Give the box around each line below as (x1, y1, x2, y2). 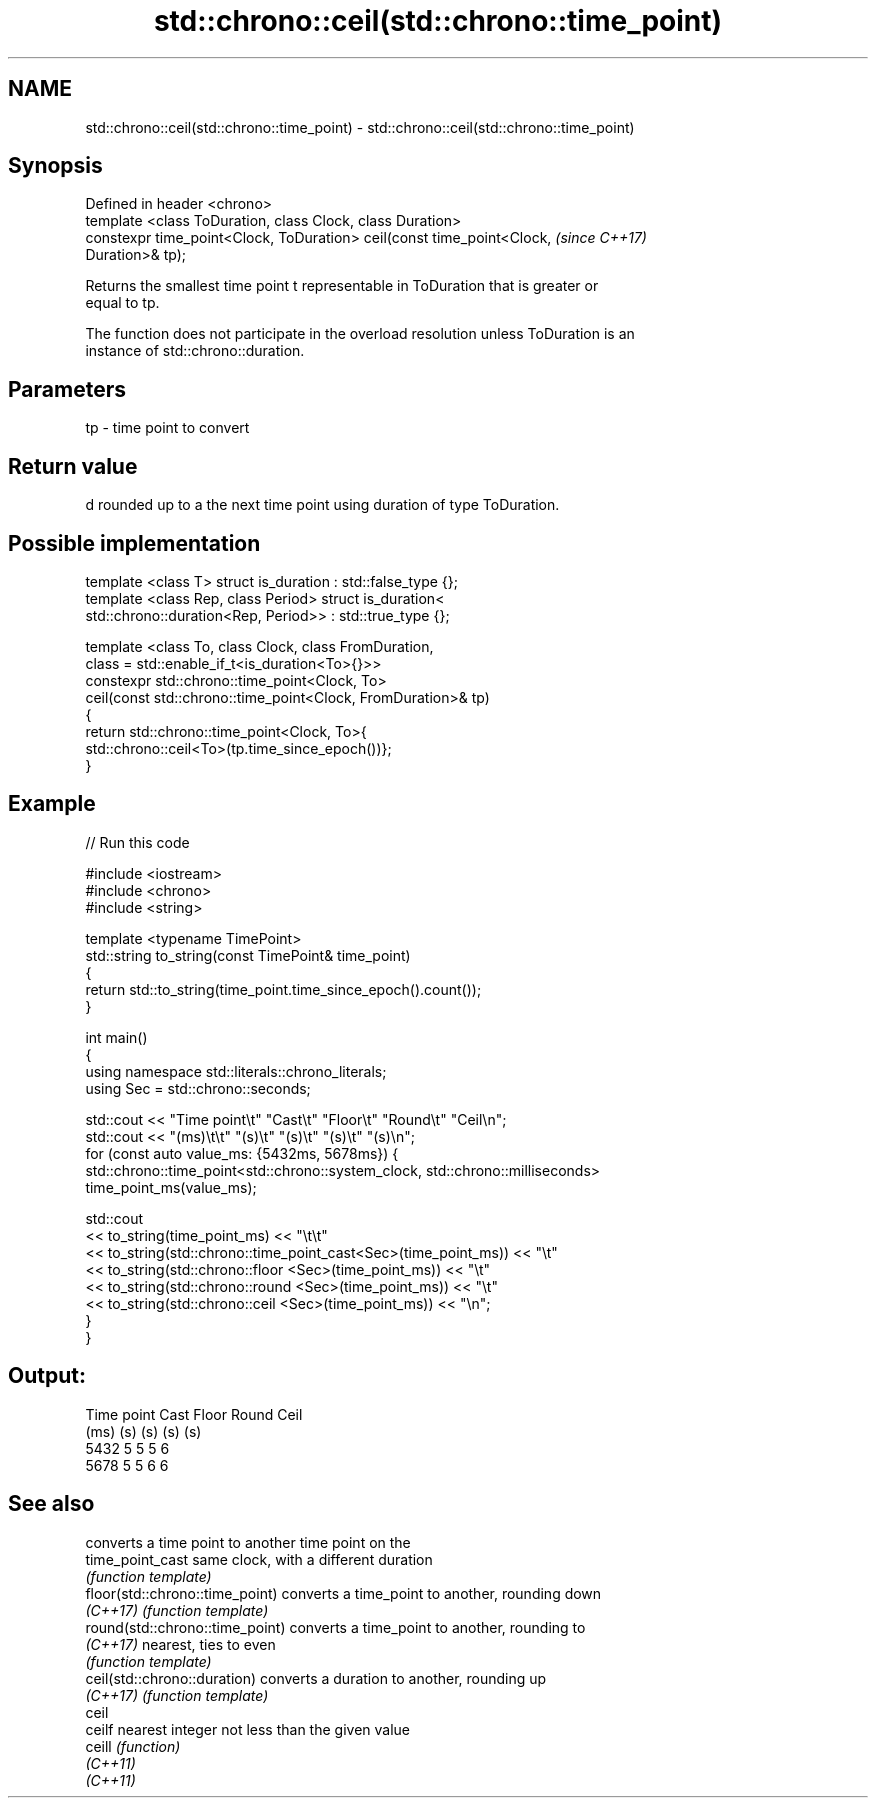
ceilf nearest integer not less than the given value (85, 1720, 410, 1738)
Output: (8, 1363, 86, 1389)
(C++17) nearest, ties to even (85, 1635, 276, 1653)
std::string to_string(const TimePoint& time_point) (85, 946, 411, 964)
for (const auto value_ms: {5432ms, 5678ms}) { (85, 1144, 399, 1162)
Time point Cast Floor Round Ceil (85, 1405, 303, 1423)
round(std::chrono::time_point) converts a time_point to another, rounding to (85, 1618, 586, 1636)
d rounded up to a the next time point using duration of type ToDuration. (85, 496, 560, 514)
